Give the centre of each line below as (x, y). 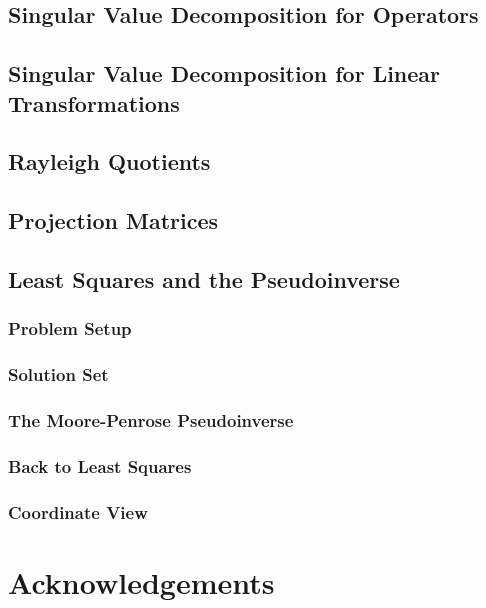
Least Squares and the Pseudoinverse (204, 278)
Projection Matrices (113, 220)
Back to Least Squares (100, 465)
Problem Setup (70, 328)
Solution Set (58, 374)
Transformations (94, 102)
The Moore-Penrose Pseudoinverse (151, 419)
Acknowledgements (141, 581)
